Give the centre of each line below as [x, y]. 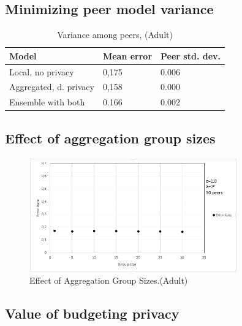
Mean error [127, 55]
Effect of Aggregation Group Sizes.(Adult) [109, 280]
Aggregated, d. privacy [52, 87]
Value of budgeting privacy [92, 313]
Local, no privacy [42, 71]
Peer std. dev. [191, 55]
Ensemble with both [47, 102]
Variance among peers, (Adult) [115, 35]
